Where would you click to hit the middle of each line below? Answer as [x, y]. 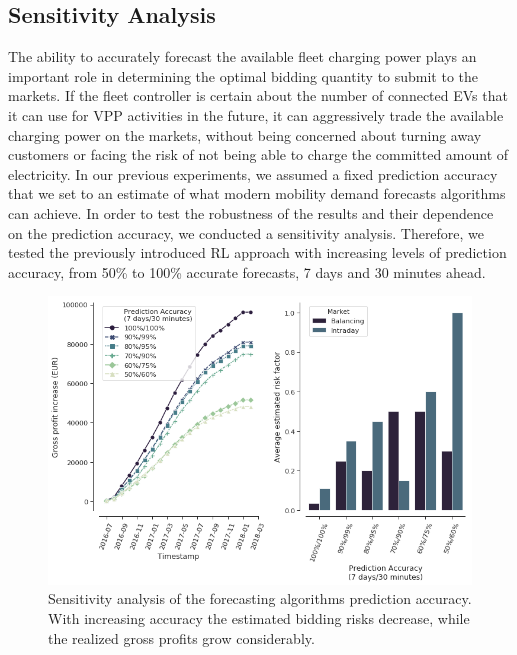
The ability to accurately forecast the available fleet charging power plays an [242, 56]
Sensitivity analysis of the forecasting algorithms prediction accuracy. [260, 598]
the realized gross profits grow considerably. [181, 637]
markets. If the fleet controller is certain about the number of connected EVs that [258, 95]
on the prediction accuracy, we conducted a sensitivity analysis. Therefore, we [246, 232]
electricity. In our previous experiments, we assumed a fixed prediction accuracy [253, 173]
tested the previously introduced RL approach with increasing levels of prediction [257, 252]
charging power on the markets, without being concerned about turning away [245, 134]
